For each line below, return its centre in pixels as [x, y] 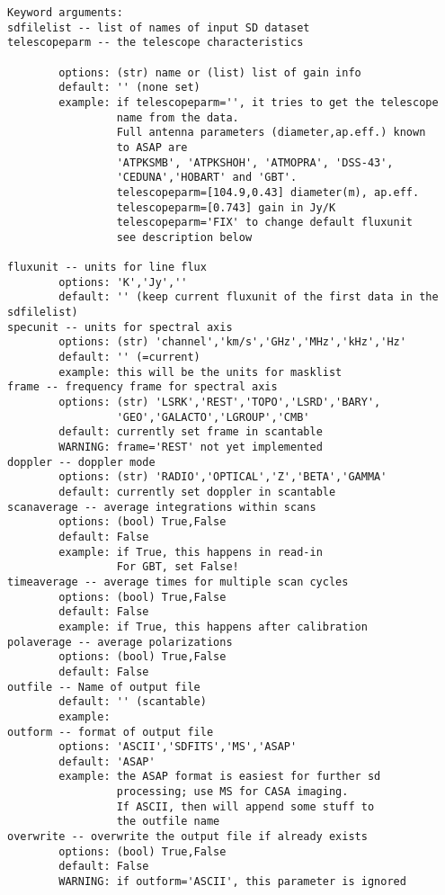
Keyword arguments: [65, 13]
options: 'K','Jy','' [123, 282]
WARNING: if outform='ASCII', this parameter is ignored [232, 882]
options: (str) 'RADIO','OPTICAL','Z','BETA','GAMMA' [223, 477]
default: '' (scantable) [133, 702]
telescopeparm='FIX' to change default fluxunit [265, 223]
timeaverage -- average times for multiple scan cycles [178, 582]
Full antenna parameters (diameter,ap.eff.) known [271, 133]
